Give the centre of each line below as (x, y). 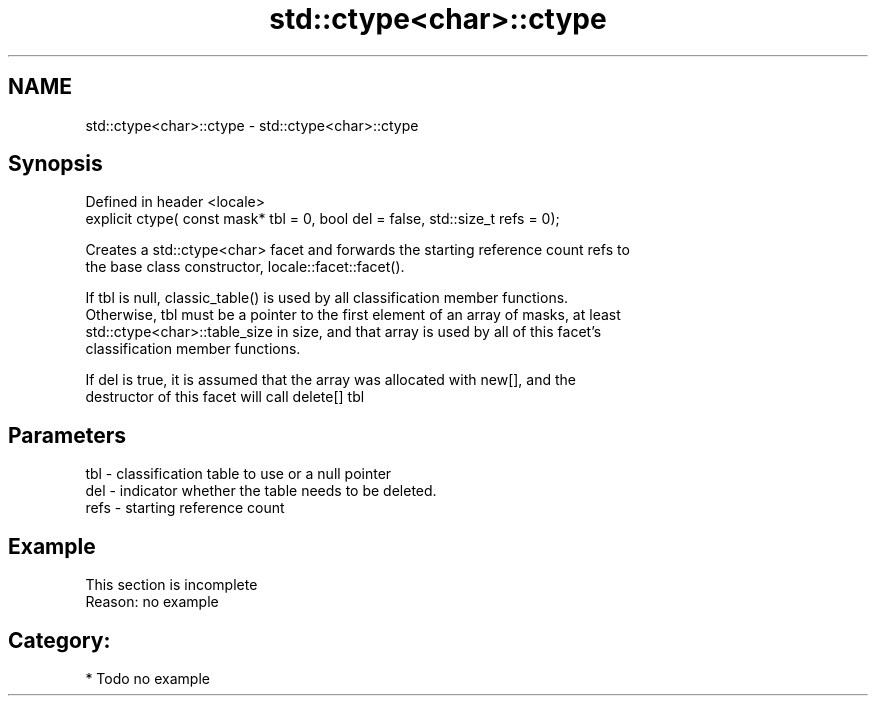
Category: (59, 640)
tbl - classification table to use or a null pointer (238, 474)
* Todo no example (147, 678)
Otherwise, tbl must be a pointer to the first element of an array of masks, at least (353, 315)
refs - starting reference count (185, 508)
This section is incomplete (171, 585)
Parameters (67, 435)
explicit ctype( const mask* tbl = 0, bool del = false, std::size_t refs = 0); (322, 219)
